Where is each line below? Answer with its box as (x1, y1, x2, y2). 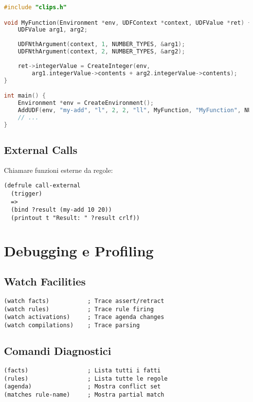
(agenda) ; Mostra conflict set (4, 383, 161, 390)
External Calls (4, 142, 78, 157)
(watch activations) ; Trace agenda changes (4, 314, 164, 321)
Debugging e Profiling (4, 240, 154, 260)
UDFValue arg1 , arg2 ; (18, 26, 88, 33)
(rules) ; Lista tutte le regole (4, 375, 168, 382)
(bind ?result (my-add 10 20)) (11, 206, 112, 214)
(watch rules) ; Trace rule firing (4, 305, 154, 313)
